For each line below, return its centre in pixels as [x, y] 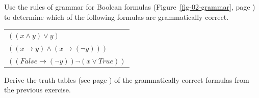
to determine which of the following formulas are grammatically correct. [116, 17]
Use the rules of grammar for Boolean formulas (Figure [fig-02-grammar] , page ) [130, 7]
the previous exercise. [37, 90]
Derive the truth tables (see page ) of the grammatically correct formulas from [127, 79]
